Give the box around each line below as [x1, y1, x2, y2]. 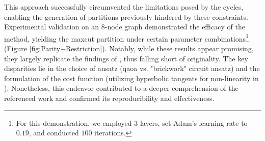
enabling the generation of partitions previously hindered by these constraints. [4, 11, 248, 22]
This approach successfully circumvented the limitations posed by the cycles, [4, 2, 244, 12]
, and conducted [29, 127, 79, 138]
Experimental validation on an [4, 21, 99, 32]
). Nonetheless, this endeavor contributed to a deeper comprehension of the [4, 83, 238, 93]
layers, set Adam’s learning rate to [140, 117, 248, 128]
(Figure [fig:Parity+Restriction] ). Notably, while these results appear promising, [4, 43, 254, 54]
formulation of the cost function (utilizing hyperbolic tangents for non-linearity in [4, 73, 259, 83]
